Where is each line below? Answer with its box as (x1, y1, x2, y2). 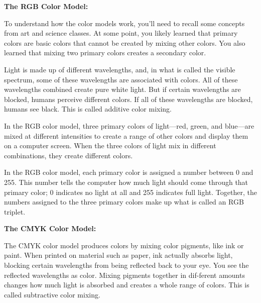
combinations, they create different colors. (4, 150, 133, 160)
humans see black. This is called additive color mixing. (4, 104, 172, 114)
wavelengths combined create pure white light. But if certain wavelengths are (4, 84, 241, 94)
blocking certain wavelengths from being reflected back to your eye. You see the (4, 260, 249, 270)
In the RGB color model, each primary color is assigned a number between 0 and (4, 167, 253, 177)
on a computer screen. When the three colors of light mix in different (4, 140, 216, 151)
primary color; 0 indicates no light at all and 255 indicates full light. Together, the (4, 186, 257, 197)
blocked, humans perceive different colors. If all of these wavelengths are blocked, (4, 93, 253, 104)
